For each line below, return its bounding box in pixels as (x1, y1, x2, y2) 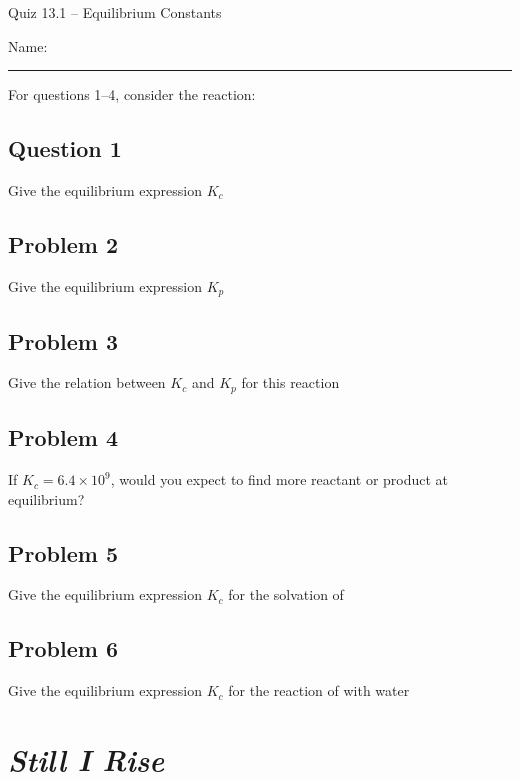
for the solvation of (228, 584, 344, 605)
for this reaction (241, 372, 340, 393)
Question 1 (8, 133, 122, 164)
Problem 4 (8, 422, 118, 453)
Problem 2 (8, 228, 118, 259)
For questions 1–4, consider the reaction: (8, 84, 256, 105)
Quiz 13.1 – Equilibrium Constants (8, 2, 222, 22)
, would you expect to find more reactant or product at (110, 469, 449, 490)
